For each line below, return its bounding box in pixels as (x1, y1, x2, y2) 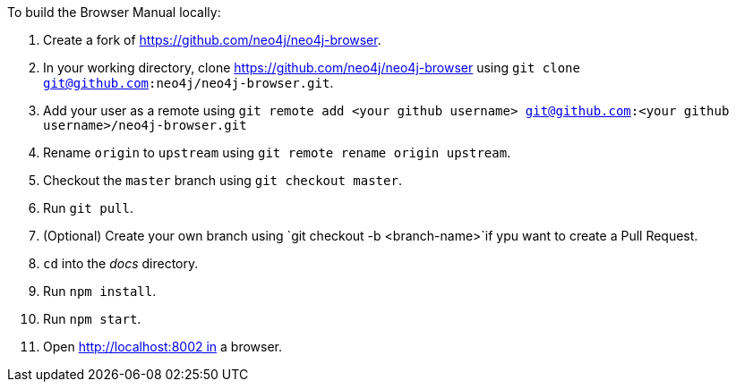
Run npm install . (43, 283, 157, 299)
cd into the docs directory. (43, 256, 199, 271)
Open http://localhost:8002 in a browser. (43, 339, 283, 354)
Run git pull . (43, 200, 133, 216)
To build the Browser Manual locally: (7, 4, 221, 20)
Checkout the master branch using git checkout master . (43, 173, 402, 188)
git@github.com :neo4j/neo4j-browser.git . (43, 75, 334, 90)
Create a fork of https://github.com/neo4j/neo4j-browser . (43, 32, 381, 47)
